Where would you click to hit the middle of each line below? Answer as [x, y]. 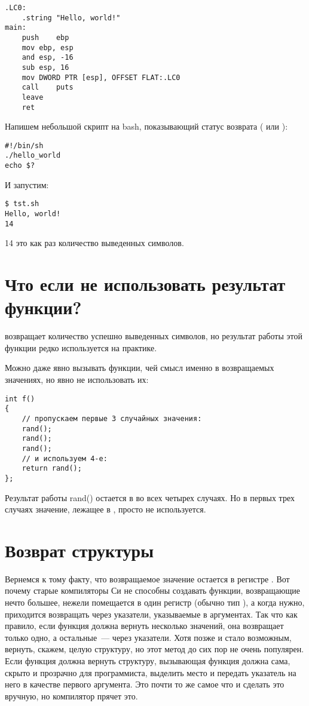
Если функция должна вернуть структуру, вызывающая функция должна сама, [148, 661]
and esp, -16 [48, 58]
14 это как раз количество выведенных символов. [94, 243]
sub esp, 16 [45, 67]
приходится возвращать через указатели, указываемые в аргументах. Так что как [151, 614]
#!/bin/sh [24, 145]
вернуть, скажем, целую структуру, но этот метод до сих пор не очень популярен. [154, 649]
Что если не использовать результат [145, 284]
